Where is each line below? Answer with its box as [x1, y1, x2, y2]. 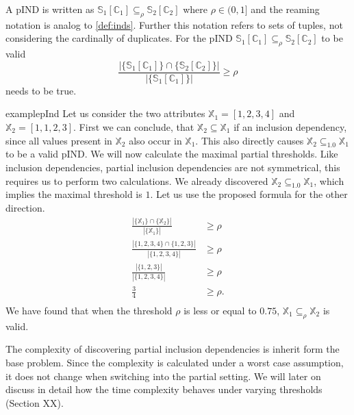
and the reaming [251, 2, 320, 16]
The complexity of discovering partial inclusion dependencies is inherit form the [5, 342, 340, 356]
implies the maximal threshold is [5, 187, 142, 201]
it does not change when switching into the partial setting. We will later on [5, 368, 321, 383]
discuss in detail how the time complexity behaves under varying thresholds [5, 382, 323, 397]
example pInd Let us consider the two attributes [5, 106, 205, 121]
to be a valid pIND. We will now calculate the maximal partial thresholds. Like [5, 147, 338, 161]
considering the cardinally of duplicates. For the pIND [5, 31, 233, 45]
